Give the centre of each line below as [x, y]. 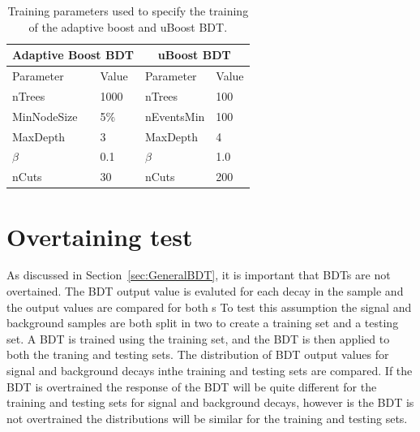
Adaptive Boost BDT [73, 55]
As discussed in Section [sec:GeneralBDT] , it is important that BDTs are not [199, 275]
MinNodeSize [45, 116]
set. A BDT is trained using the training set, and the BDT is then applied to [198, 338]
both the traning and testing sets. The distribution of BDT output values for [198, 354]
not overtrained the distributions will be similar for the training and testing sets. [207, 418]
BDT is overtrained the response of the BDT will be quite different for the [192, 386]
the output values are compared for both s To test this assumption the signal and [209, 307]
